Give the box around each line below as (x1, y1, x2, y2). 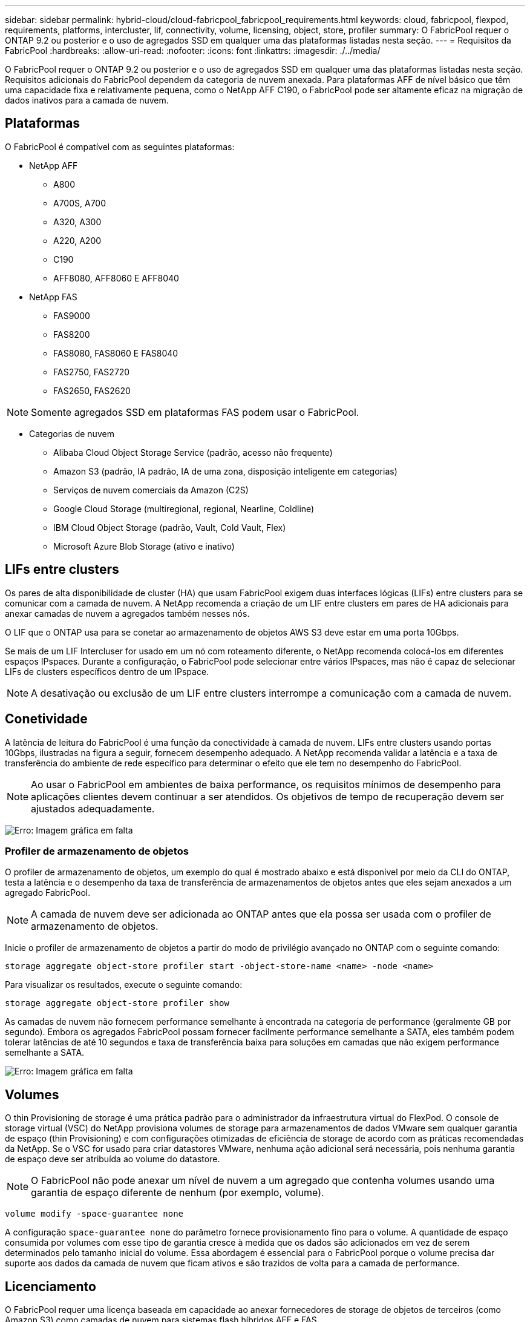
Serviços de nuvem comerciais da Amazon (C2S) (53, 484, 249, 495)
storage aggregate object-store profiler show (5, 998, 229, 1008)
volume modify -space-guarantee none (5, 1209, 184, 1219)
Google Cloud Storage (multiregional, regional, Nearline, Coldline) (53, 503, 315, 514)
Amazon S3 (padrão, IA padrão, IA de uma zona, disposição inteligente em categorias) (53, 465, 398, 476)
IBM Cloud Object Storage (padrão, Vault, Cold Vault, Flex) (53, 522, 286, 533)
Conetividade (5, 711, 88, 727)
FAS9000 (53, 310, 90, 321)
